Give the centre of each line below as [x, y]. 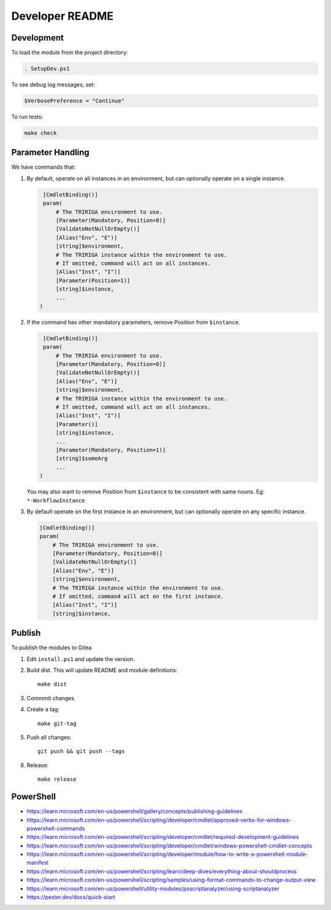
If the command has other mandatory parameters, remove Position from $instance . [133, 322]
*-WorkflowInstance [56, 500]
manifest [38, 863]
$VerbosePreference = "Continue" [74, 101]
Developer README [63, 16]
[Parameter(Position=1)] [93, 280]
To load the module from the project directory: [70, 53]
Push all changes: [49, 737]
